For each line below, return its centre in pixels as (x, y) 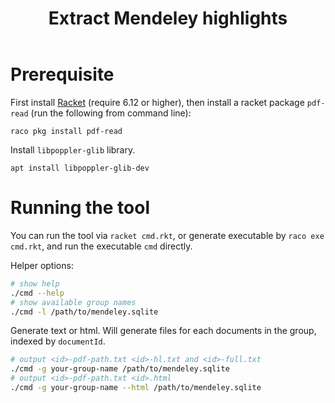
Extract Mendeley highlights (168, 18)
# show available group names (73, 302)
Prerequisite (62, 74)
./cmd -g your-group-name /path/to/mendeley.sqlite (120, 369)
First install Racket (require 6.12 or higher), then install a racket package (157, 102)
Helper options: (42, 265)
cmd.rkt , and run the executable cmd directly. (101, 246)
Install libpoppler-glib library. (73, 149)
